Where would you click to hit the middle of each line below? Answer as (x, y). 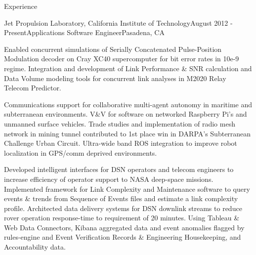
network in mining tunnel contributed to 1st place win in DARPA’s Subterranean (128, 133)
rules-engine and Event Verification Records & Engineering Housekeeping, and (123, 237)
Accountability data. (35, 247)
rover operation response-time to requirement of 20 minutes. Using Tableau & (122, 218)
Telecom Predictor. (33, 88)
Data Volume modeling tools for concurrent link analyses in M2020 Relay (115, 78)
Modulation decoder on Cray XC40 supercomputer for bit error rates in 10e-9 (122, 59)
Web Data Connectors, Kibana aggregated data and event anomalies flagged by (124, 227)
